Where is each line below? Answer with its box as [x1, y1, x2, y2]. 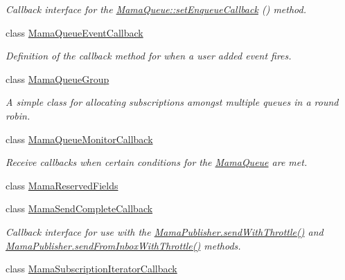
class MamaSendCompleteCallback [6, 201, 153, 216]
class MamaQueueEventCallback [6, 25, 143, 39]
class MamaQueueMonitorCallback [6, 131, 153, 146]
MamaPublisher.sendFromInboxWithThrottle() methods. [6, 238, 241, 252]
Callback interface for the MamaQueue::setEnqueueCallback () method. [6, 2, 306, 16]
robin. [6, 108, 30, 122]
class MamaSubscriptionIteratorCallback [6, 261, 177, 276]
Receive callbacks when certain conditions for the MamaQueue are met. [6, 155, 308, 169]
